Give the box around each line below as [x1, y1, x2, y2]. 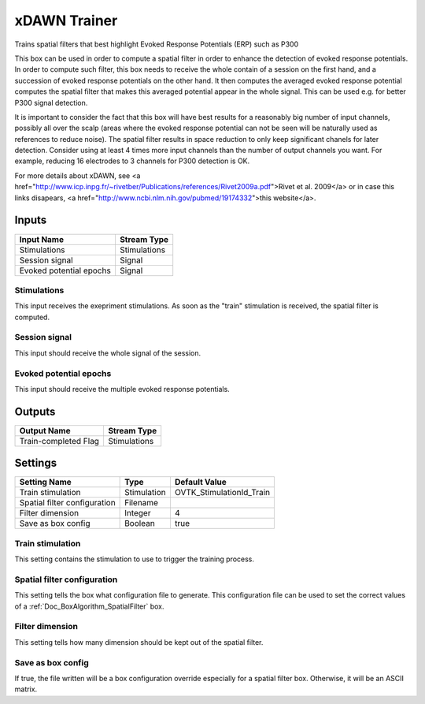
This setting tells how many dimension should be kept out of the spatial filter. [14, 637, 264, 646]
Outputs [14, 404, 56, 418]
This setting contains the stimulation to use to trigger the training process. [14, 554, 255, 564]
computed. [14, 312, 50, 322]
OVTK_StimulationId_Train [174, 487, 271, 498]
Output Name [19, 425, 71, 436]
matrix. [14, 684, 38, 694]
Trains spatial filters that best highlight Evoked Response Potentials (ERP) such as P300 [14, 39, 299, 49]
